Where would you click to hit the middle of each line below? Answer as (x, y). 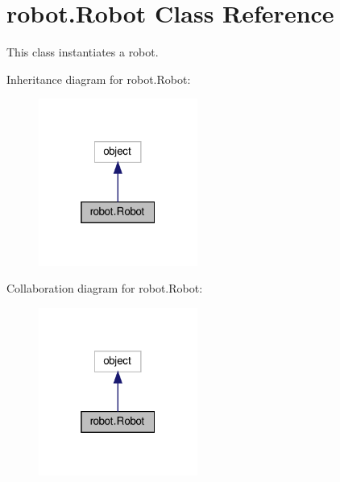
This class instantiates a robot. (83, 52)
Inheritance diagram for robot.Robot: (99, 79)
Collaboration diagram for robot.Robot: (105, 288)
